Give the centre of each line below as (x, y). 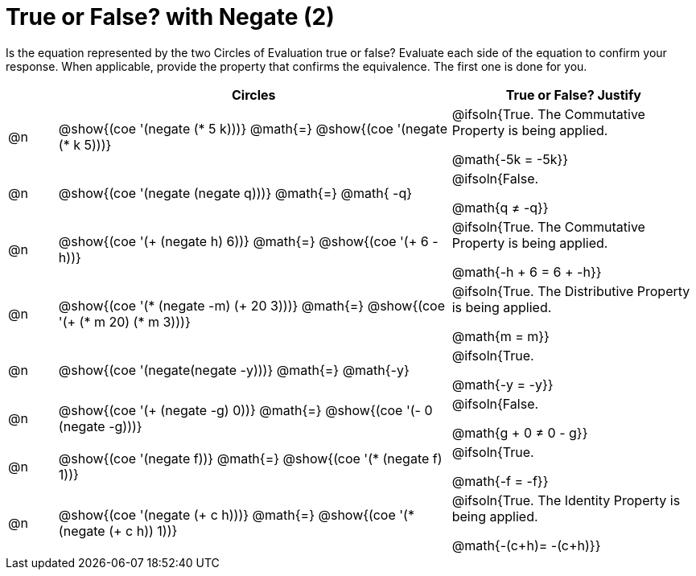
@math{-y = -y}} (502, 384)
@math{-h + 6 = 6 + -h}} (527, 272)
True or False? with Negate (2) (170, 17)
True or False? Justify (573, 95)
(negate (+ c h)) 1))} (118, 531)
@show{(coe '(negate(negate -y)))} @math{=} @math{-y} (234, 370)
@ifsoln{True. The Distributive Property (571, 291)
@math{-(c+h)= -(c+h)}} (526, 545)
